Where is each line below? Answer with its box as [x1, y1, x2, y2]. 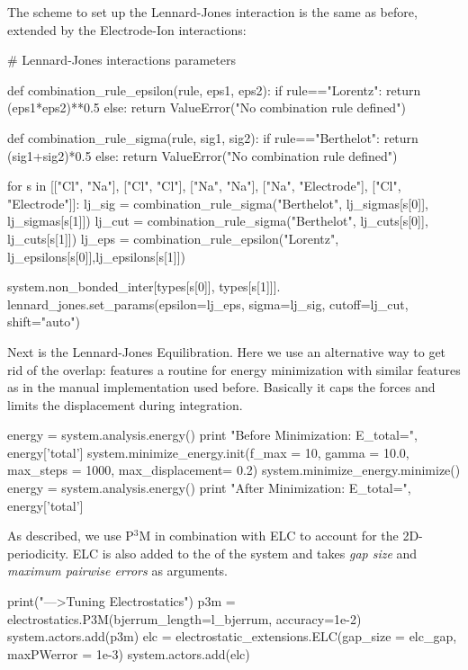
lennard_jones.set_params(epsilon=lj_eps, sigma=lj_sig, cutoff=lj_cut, [7, 294, 409, 313]
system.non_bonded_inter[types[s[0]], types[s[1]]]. [7, 277, 281, 296]
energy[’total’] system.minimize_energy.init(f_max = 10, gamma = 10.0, [7, 442, 409, 461]
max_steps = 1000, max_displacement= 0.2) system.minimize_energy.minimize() [7, 460, 461, 479]
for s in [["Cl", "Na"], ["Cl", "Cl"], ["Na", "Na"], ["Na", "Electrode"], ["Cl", [7, 176, 401, 195]
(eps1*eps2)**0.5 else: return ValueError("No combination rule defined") [7, 98, 406, 117]
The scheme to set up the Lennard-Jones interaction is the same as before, [7, 3, 418, 21]
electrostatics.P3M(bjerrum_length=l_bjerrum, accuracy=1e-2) [7, 609, 362, 628]
